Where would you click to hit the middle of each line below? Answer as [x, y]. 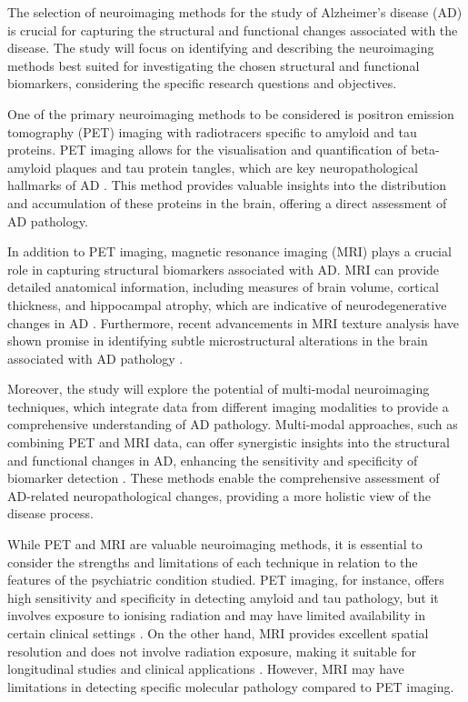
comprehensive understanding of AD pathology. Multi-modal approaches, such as [233, 424]
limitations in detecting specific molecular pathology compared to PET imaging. [231, 686]
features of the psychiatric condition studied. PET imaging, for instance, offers [226, 580]
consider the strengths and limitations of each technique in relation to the [213, 562]
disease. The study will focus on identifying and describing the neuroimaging [221, 48]
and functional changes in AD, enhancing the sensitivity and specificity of [213, 460]
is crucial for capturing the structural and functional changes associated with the [233, 30]
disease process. [50, 513]
